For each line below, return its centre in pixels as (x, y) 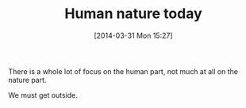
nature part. (27, 80)
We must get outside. (43, 95)
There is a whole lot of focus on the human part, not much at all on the (123, 71)
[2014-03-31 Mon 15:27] (133, 35)
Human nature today (133, 14)
